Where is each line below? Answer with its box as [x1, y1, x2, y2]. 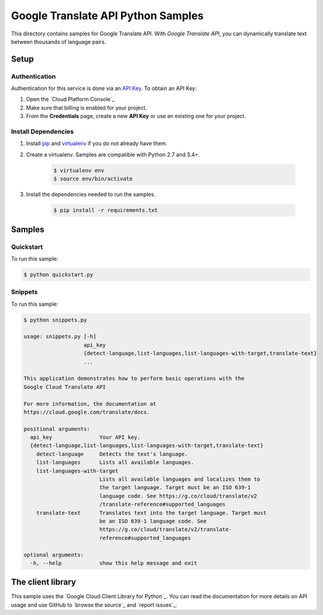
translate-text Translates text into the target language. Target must [36, 510, 267, 516]
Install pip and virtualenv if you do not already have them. [26, 140, 167, 147]
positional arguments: [23, 426, 90, 432]
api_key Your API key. [30, 434, 141, 441]
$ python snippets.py [23, 316, 87, 323]
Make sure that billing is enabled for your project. [26, 104, 147, 111]
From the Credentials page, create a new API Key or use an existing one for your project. [26, 113, 246, 120]
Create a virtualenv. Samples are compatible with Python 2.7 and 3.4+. [26, 150, 200, 158]
